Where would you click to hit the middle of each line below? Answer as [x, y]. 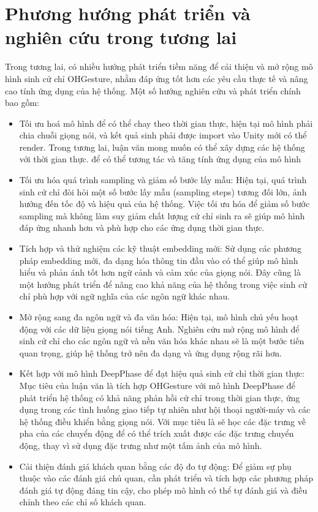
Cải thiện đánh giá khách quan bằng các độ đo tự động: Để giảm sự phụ [155, 466]
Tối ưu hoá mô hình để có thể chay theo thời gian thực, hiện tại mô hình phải [166, 123]
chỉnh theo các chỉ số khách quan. [83, 502]
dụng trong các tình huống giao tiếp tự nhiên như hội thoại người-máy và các [165, 409]
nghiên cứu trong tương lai [121, 37]
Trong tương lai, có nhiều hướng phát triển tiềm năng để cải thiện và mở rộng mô [159, 66]
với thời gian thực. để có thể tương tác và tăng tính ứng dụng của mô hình [160, 159]
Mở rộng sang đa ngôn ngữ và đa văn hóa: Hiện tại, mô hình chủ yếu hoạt [159, 317]
